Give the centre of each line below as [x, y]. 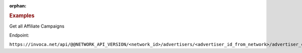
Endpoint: [19, 35]
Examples [22, 16]
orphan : [18, 6]
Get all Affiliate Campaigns [37, 26]
